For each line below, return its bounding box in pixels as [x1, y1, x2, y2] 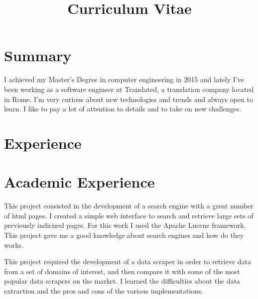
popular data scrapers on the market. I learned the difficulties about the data [4, 276, 241, 286]
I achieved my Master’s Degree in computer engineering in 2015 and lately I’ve [4, 74, 244, 85]
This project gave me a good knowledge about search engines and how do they [4, 229, 244, 240]
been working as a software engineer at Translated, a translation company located [4, 84, 254, 94]
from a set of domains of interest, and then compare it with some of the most [4, 266, 240, 276]
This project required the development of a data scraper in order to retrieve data [4, 256, 251, 267]
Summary [4, 45, 72, 66]
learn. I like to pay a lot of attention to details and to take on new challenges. [4, 103, 242, 114]
